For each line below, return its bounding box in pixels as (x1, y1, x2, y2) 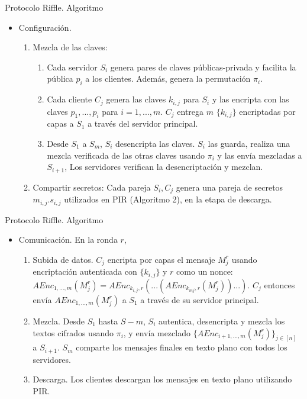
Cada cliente (47, 93, 92, 105)
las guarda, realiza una (208, 137, 290, 150)
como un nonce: (176, 265, 233, 278)
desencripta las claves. (115, 137, 195, 150)
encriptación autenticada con (33, 265, 137, 278)
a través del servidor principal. (88, 117, 198, 130)
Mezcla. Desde (33, 314, 85, 327)
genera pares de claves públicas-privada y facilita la (110, 60, 296, 73)
